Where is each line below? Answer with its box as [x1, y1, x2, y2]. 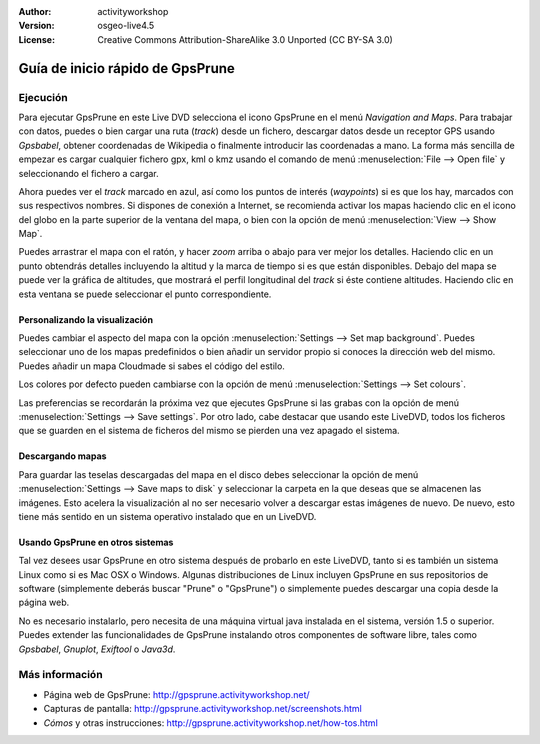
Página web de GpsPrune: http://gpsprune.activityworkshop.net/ [43, 688, 310, 700]
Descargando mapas [18, 450, 107, 462]
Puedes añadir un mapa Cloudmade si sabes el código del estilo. [18, 360, 285, 372]
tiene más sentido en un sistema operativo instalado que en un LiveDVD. [18, 510, 317, 522]
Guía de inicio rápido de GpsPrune [18, 60, 235, 77]
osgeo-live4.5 [97, 20, 155, 32]
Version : [18, 20, 55, 32]
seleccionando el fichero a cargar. [18, 167, 159, 179]
